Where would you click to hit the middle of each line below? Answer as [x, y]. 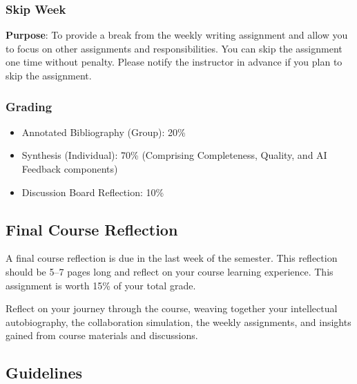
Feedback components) [70, 169]
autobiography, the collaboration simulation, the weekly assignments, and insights [178, 321]
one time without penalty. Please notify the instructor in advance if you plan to [174, 62]
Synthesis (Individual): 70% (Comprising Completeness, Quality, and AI [174, 155]
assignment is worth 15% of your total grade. [101, 285]
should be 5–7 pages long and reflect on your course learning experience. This [170, 271]
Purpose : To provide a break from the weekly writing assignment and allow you [177, 35]
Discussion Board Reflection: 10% [93, 192]
